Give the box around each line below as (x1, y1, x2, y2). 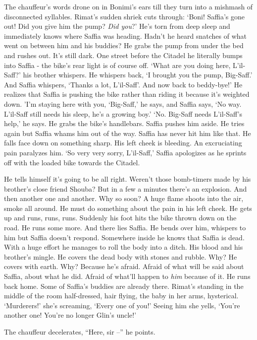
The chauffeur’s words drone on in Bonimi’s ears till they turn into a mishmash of (4, 1, 253, 11)
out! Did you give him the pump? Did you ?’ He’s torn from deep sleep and (4, 21, 230, 31)
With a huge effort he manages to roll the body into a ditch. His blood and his (4, 242, 243, 252)
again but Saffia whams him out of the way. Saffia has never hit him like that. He (4, 128, 251, 138)
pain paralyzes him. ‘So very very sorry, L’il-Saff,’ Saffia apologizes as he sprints (4, 147, 247, 157)
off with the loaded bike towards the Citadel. (4, 157, 140, 167)
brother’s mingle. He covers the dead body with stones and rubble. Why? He (4, 251, 237, 262)
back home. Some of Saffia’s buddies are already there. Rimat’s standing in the (4, 280, 244, 291)
